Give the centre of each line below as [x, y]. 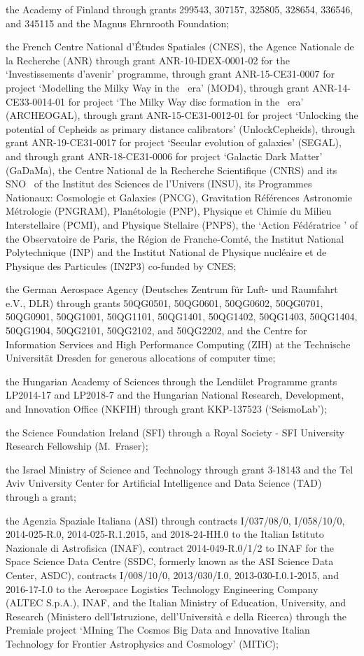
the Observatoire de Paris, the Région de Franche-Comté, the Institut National [175, 238]
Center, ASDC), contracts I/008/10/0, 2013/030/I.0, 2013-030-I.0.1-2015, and [172, 575]
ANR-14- [331, 87]
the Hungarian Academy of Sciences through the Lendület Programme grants [171, 381]
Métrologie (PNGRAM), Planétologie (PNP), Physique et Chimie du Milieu [169, 211]
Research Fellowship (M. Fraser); [77, 446]
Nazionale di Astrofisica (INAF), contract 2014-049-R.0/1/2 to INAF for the [170, 547]
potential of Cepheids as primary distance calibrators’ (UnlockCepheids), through [181, 128]
